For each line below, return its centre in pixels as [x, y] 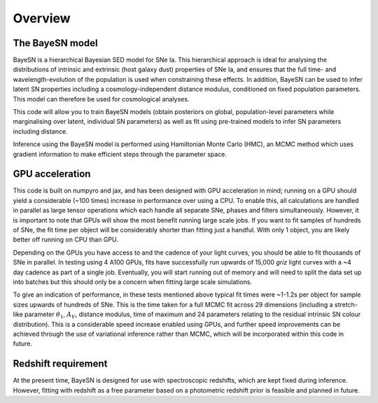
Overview [42, 18]
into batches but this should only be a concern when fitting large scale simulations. [132, 282]
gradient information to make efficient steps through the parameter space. [120, 154]
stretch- [346, 304]
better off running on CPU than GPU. [65, 240]
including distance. [40, 131]
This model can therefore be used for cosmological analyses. [101, 99]
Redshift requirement [60, 364]
